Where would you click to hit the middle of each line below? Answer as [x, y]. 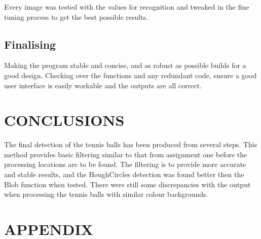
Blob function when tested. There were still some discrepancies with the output [127, 184]
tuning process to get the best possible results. [76, 16]
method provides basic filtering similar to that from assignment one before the [126, 154]
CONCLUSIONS [64, 120]
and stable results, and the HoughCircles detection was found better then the [124, 174]
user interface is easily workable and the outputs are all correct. [103, 85]
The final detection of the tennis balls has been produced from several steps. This [131, 144]
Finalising [30, 44]
